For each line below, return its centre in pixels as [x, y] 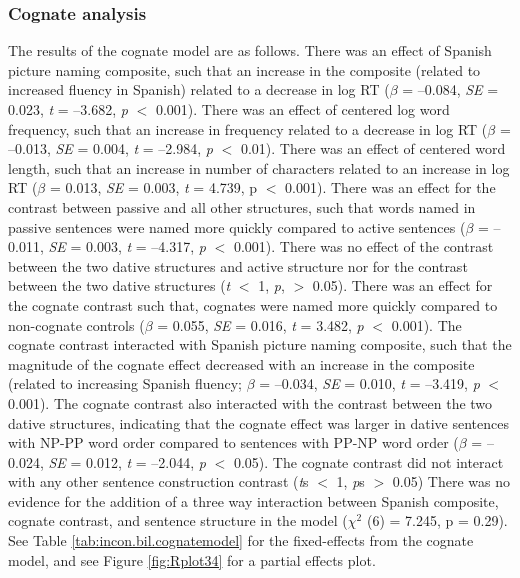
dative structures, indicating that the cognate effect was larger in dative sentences [258, 422]
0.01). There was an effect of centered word [373, 148]
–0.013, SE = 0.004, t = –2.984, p [110, 148]
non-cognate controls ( [76, 324]
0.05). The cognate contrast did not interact [368, 461]
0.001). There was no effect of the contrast [363, 246]
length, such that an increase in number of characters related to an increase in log [259, 167]
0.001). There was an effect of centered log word [302, 109]
